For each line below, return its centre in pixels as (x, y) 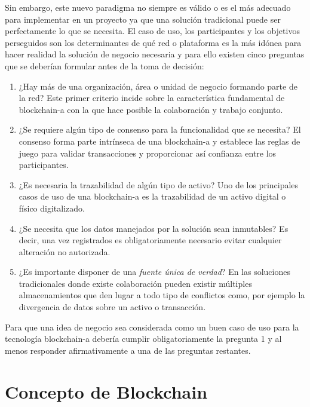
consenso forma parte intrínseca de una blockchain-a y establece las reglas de (159, 141)
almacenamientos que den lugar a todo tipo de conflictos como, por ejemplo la (162, 295)
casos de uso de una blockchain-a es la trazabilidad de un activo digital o (152, 196)
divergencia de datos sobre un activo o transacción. (112, 307)
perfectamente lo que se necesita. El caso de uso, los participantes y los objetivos (152, 31)
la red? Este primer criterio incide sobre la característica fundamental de (152, 98)
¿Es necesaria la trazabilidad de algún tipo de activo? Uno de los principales (159, 184)
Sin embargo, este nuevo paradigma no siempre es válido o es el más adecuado (148, 7)
